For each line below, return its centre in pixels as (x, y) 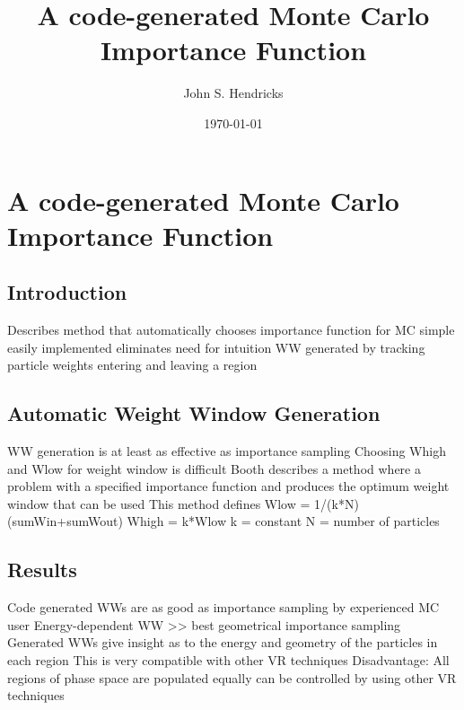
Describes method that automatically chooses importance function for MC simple (231, 330)
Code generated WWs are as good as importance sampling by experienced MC (223, 607)
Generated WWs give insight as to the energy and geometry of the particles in (223, 642)
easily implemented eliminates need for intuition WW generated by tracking (216, 347)
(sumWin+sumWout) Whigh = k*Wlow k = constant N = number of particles (223, 521)
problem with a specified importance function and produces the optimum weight (228, 486)
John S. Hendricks (233, 93)
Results (42, 570)
